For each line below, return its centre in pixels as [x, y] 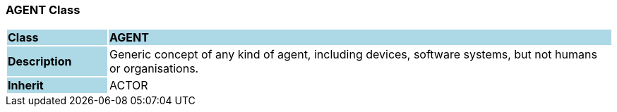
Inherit [26, 86]
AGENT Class [43, 10]
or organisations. [154, 69]
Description [40, 62]
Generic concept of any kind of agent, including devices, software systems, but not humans [353, 55]
